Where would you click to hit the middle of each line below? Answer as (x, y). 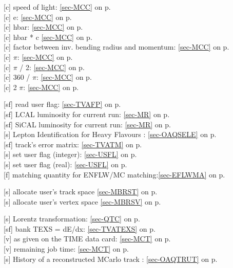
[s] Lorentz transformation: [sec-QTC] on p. (72, 219)
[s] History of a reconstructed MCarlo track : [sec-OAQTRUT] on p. (111, 259)
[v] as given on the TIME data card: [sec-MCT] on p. (87, 239)
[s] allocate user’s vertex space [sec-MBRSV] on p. (82, 201)
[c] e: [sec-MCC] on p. (38, 17)
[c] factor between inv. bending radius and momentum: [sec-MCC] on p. (116, 47)
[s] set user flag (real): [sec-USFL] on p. (65, 164)
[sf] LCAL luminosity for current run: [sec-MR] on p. (87, 114)
